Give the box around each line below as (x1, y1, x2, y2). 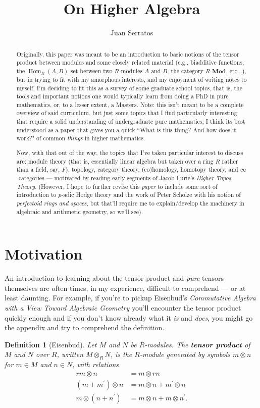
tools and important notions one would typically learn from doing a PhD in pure (16, 92, 229, 100)
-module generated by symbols (139, 349, 231, 360)
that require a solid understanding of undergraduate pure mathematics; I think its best (16, 117, 245, 126)
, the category (167, 66, 203, 75)
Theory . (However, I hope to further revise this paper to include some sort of (16, 182, 218, 190)
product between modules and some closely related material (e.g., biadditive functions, (16, 58, 244, 67)
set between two (70, 66, 113, 75)
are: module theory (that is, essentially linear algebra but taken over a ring (16, 157, 214, 165)
